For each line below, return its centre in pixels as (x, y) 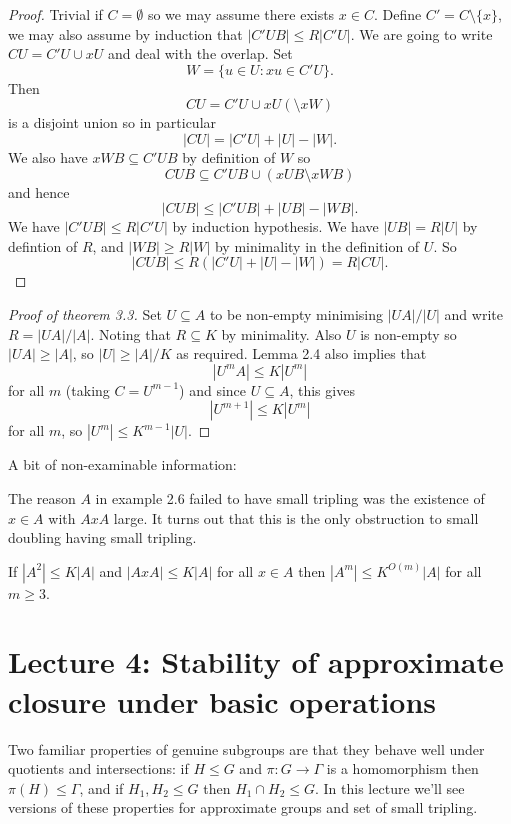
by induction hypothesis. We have (275, 226)
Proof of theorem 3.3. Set (85, 313)
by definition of (229, 156)
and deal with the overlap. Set (200, 53)
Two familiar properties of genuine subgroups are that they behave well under (246, 748)
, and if (101, 787)
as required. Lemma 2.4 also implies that (301, 353)
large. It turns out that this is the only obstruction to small (296, 517)
